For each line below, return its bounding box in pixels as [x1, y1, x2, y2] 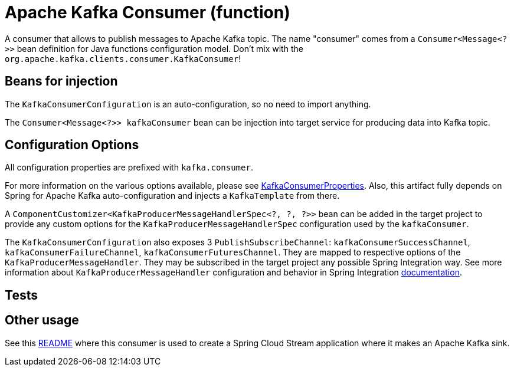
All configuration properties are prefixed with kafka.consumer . [5, 162, 253, 173]
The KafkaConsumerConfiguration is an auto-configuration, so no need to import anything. [5, 99, 371, 109]
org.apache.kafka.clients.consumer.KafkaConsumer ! [5, 53, 241, 64]
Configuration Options [5, 137, 139, 153]
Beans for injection [5, 74, 118, 89]
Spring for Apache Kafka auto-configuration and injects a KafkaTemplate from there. [5, 191, 340, 201]
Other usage [5, 313, 79, 328]
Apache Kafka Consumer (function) [5, 2, 290, 22]
